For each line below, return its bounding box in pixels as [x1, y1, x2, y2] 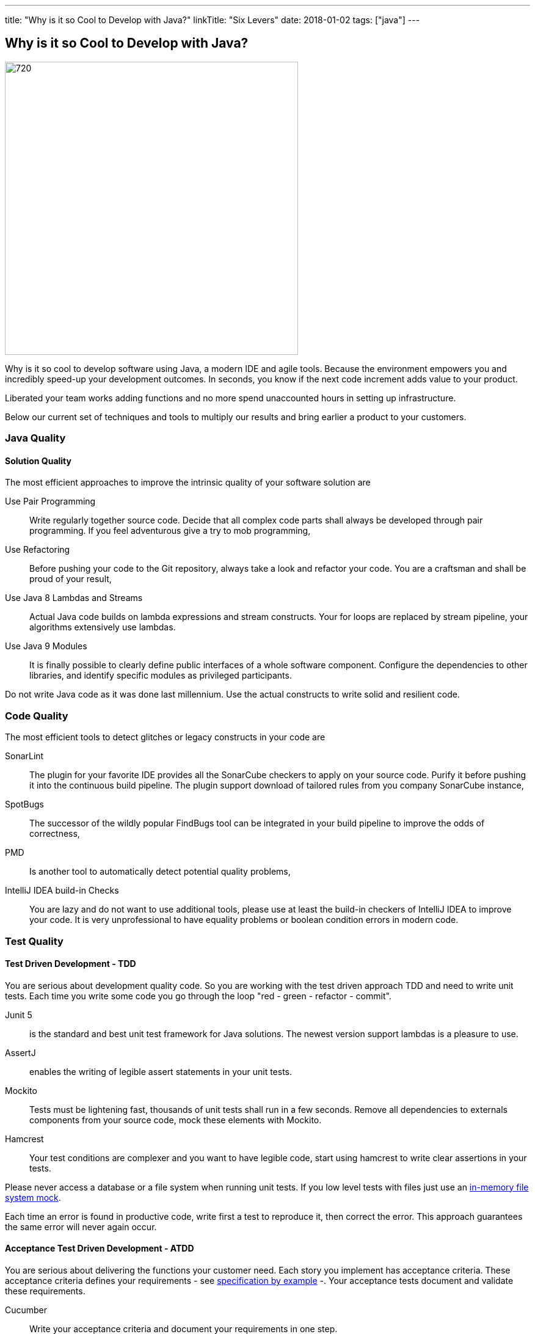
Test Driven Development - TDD [5, 958, 136, 969]
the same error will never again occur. [5, 1221, 157, 1232]
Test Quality [5, 935, 64, 947]
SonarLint [5, 751, 44, 762]
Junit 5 [5, 1009, 32, 1020]
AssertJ [5, 1047, 36, 1058]
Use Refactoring [5, 544, 70, 555]
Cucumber [5, 1305, 48, 1315]
